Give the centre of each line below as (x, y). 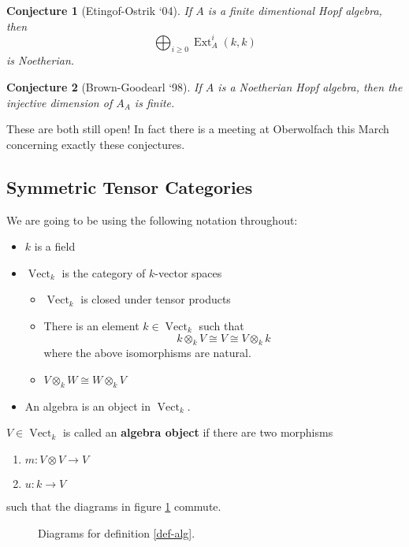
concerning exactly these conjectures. (96, 144)
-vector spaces (188, 272)
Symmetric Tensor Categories (130, 186)
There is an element (91, 326)
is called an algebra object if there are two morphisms (198, 432)
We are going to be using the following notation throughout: (152, 220)
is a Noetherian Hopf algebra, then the (310, 87)
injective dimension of (59, 102)
